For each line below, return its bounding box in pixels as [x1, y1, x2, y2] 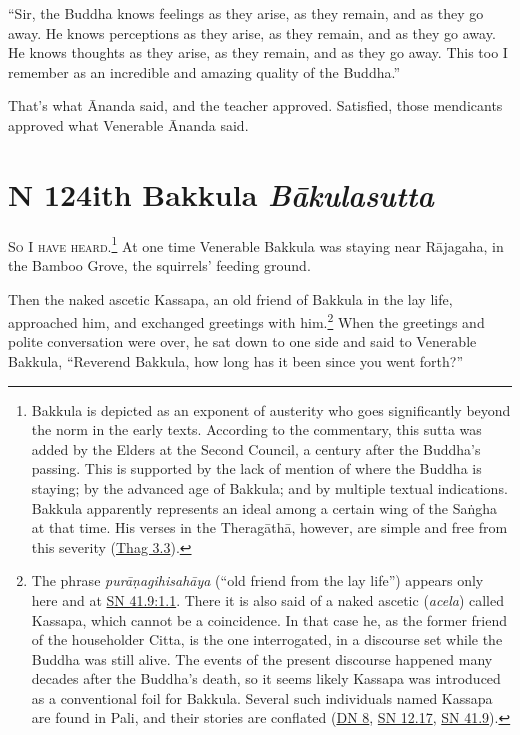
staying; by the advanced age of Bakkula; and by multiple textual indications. [31, 477, 508, 498]
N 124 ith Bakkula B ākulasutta [8, 173, 434, 215]
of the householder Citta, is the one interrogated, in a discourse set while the [31, 629, 503, 650]
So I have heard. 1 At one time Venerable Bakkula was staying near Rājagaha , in [8, 232, 504, 256]
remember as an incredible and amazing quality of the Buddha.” [8, 61, 401, 82]
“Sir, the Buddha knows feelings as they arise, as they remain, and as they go [8, 3, 484, 23]
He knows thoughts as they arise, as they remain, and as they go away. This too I [8, 42, 508, 63]
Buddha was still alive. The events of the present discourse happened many [31, 648, 493, 669]
